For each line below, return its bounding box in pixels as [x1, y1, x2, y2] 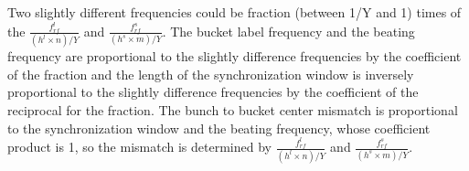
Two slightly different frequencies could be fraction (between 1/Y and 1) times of [7, 3, 462, 21]
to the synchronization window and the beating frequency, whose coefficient [7, 118, 431, 137]
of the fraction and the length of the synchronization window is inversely [7, 64, 414, 83]
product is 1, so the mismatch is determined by [7, 137, 272, 156]
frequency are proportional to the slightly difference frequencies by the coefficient [7, 47, 462, 66]
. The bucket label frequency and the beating [162, 21, 415, 40]
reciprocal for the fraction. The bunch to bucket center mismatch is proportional [7, 100, 458, 119]
